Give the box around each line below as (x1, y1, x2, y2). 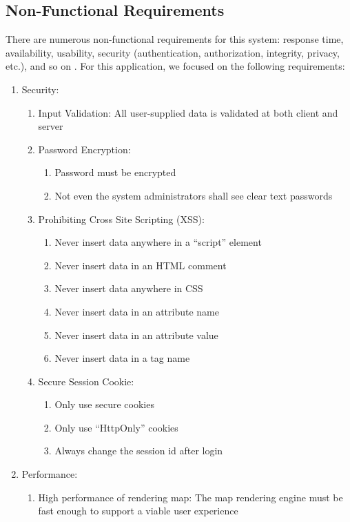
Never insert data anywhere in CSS (54, 281, 203, 296)
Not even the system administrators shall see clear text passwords (54, 188, 333, 202)
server (38, 119, 63, 133)
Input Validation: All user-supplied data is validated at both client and (38, 105, 338, 119)
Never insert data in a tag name (54, 351, 190, 365)
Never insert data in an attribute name (54, 304, 219, 318)
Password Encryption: (38, 142, 131, 156)
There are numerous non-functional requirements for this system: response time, (6, 32, 344, 46)
